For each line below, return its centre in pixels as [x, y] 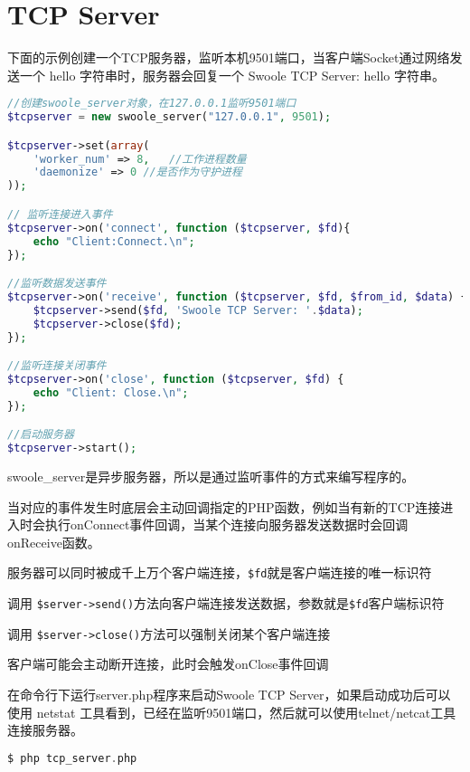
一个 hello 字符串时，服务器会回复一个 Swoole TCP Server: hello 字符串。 [232, 75]
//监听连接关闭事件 [57, 366]
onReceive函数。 [54, 542]
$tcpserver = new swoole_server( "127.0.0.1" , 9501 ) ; [169, 117]
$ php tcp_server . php [72, 758]
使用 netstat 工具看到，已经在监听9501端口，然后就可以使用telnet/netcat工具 [232, 712]
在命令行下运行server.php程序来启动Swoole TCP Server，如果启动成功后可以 [229, 694]
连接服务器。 [45, 730]
